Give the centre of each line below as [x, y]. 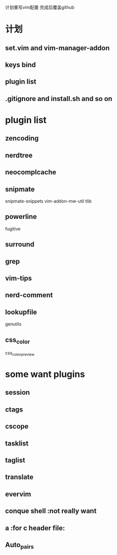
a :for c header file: [35, 528]
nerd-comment [29, 295]
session [18, 392]
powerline [21, 217]
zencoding [22, 138]
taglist [15, 460]
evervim [18, 494]
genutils [13, 324]
